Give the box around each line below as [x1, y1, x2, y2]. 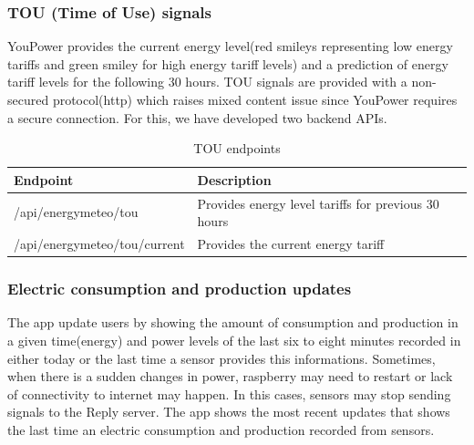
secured [7, 90, 49, 109]
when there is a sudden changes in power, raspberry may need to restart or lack [7, 367, 453, 386]
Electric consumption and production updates [7, 277, 352, 300]
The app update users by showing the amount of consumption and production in [7, 313, 459, 332]
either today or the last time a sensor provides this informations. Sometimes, [7, 348, 436, 367]
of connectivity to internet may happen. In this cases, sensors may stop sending [7, 384, 451, 403]
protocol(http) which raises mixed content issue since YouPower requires [52, 90, 458, 109]
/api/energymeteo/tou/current [14, 234, 185, 254]
